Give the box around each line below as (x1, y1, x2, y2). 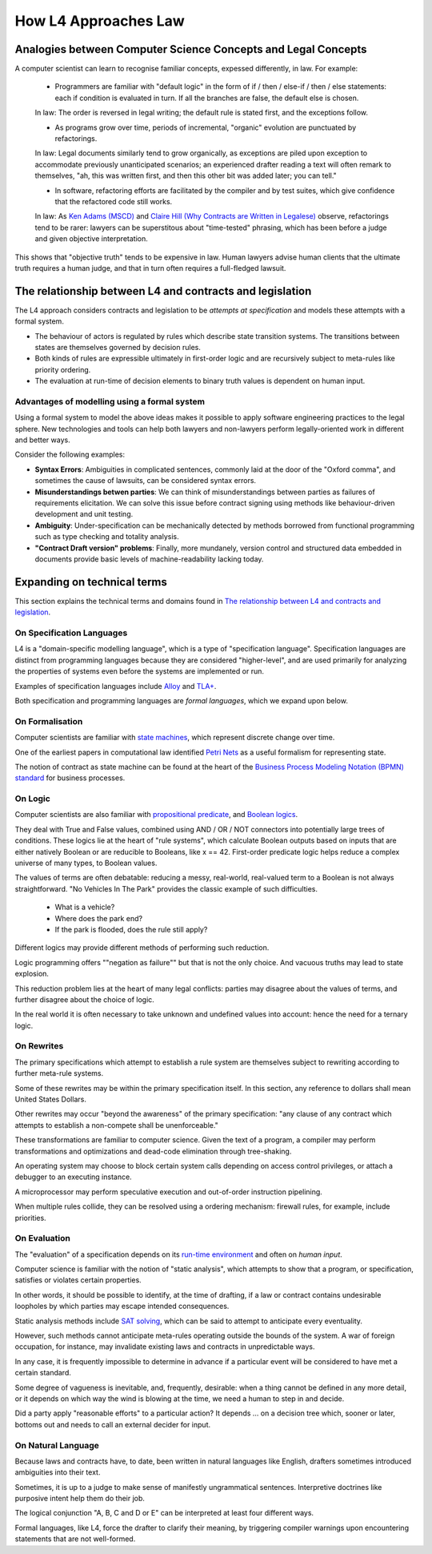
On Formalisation (14, 715, 83, 727)
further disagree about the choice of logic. (14, 994, 155, 1004)
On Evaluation (14, 1233, 71, 1244)
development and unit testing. (34, 509, 134, 519)
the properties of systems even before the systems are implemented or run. (14, 666, 264, 676)
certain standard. (14, 1368, 72, 1378)
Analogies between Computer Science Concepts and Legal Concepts (14, 42, 367, 56)
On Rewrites (14, 1041, 64, 1052)
